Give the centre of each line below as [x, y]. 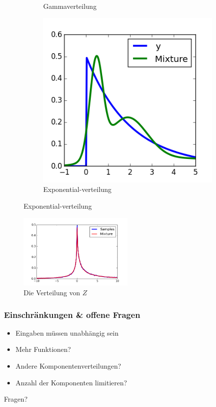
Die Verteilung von [52, 292]
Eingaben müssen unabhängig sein [67, 332]
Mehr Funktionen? [43, 349]
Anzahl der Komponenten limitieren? [71, 382]
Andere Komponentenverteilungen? [68, 366]
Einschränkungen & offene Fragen [72, 314]
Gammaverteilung [70, 6]
